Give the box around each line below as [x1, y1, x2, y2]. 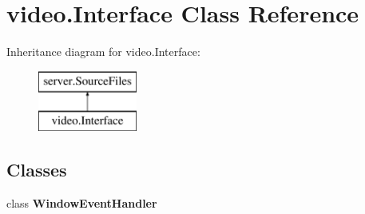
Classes [6, 157, 67, 182]
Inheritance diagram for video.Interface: [6, 43, 200, 60]
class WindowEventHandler [6, 195, 157, 212]
